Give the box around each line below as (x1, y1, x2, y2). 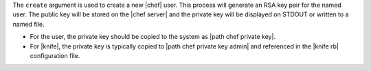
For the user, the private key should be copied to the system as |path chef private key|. (30, 33, 276, 41)
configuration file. (30, 51, 80, 59)
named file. (12, 20, 45, 28)
